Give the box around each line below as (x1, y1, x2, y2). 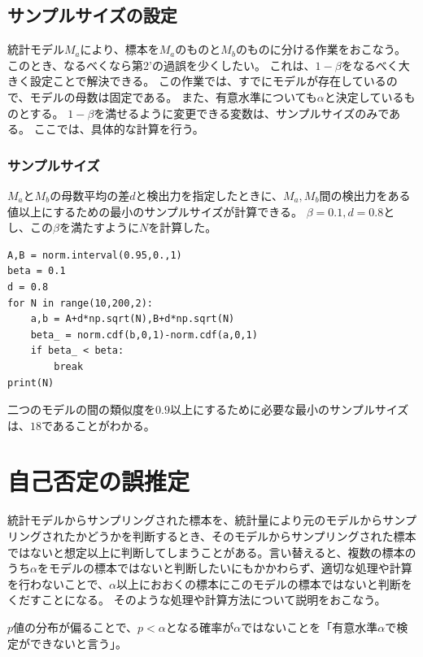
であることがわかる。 (41, 416, 155, 433)
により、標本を (80, 41, 159, 58)
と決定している (324, 88, 404, 105)
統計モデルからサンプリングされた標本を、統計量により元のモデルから (7, 511, 383, 529)
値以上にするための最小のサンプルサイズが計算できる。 (7, 202, 303, 220)
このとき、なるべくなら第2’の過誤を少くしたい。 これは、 (7, 56, 316, 73)
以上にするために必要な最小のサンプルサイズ (169, 401, 409, 418)
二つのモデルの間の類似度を (7, 401, 155, 418)
